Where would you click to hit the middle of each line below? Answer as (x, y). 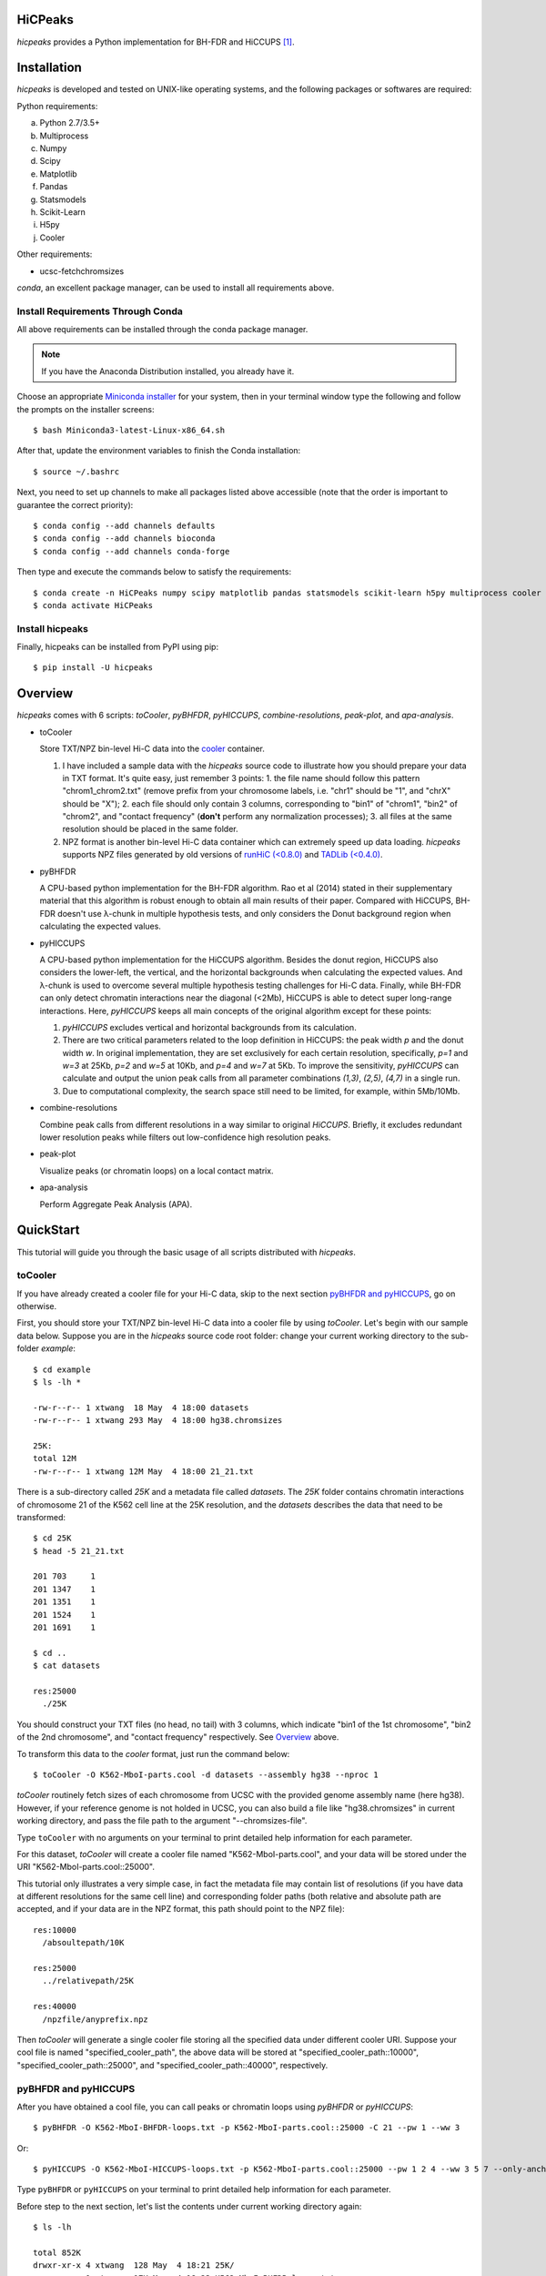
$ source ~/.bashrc (76, 472)
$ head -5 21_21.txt (79, 1551)
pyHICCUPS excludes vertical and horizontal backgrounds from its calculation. (209, 1027)
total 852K (57, 2253)
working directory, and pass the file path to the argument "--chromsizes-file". (162, 1821)
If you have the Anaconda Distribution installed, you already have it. (168, 371)
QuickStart (49, 1230)
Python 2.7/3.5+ (70, 123)
